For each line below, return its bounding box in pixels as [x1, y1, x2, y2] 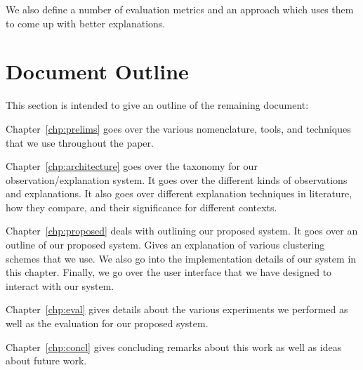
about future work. [6, 353, 87, 368]
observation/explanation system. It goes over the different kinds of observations [6, 172, 348, 187]
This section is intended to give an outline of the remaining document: [6, 98, 309, 112]
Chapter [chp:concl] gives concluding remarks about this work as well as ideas [6, 339, 342, 354]
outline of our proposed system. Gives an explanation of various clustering [6, 237, 325, 252]
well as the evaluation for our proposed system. [6, 316, 209, 331]
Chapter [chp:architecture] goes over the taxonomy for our [6, 159, 258, 173]
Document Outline [6, 57, 189, 86]
